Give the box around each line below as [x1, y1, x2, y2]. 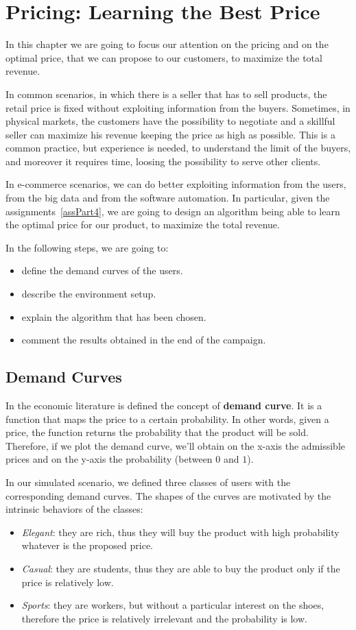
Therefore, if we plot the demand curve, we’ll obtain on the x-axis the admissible [5, 438, 345, 452]
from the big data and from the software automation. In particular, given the [5, 191, 330, 205]
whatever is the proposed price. [21, 538, 154, 553]
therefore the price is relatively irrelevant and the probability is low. [21, 611, 307, 625]
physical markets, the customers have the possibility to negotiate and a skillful [5, 114, 335, 128]
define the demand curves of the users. [21, 263, 183, 278]
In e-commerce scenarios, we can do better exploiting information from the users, [5, 177, 346, 191]
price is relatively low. [21, 574, 114, 589]
